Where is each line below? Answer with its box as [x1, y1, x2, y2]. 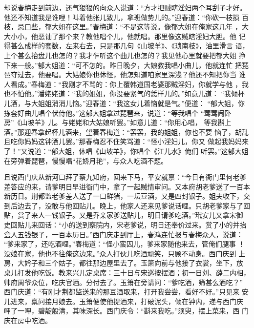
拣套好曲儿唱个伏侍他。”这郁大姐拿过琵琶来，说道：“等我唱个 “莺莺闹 [4, 107, 225, 118]
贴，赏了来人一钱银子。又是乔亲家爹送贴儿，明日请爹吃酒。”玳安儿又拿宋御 [4, 210, 243, 220]
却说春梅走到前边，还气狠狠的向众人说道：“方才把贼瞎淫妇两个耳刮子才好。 [4, 2, 247, 12]
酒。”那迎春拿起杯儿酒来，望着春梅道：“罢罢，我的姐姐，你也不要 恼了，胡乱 [4, 126, 249, 137]
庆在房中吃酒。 [4, 315, 52, 325]
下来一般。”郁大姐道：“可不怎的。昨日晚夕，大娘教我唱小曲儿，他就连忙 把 [4, 60, 242, 70]
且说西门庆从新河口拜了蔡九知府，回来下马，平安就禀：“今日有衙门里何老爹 [4, 172, 247, 182]
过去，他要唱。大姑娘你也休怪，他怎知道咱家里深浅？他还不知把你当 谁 [17, 69, 246, 80]
